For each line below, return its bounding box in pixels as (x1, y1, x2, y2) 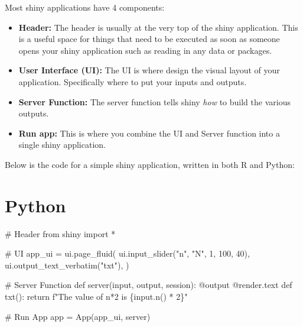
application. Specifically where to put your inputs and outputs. (18, 75, 247, 88)
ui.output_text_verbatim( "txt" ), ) (5, 258, 129, 271)
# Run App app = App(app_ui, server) (5, 310, 151, 322)
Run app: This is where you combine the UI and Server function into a (18, 127, 280, 139)
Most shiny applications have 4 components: (5, 1, 165, 13)
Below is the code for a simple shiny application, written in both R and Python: (5, 158, 295, 170)
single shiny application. (18, 138, 106, 151)
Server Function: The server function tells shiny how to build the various (18, 95, 291, 108)
